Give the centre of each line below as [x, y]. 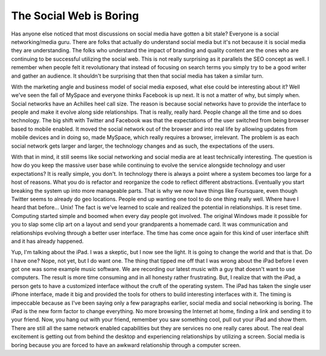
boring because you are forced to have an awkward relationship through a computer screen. [126, 345]
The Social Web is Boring [75, 16]
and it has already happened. [47, 241]
